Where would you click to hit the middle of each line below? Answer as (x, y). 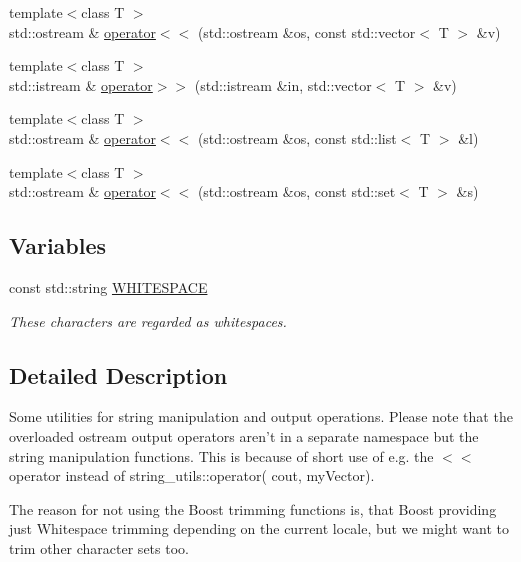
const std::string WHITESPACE (108, 286)
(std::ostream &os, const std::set (296, 191)
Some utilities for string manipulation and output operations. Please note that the (261, 416)
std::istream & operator (81, 84)
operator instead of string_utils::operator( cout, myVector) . (192, 475)
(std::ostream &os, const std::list (297, 137)
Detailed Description (118, 374)
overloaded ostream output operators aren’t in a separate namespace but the (244, 435)
